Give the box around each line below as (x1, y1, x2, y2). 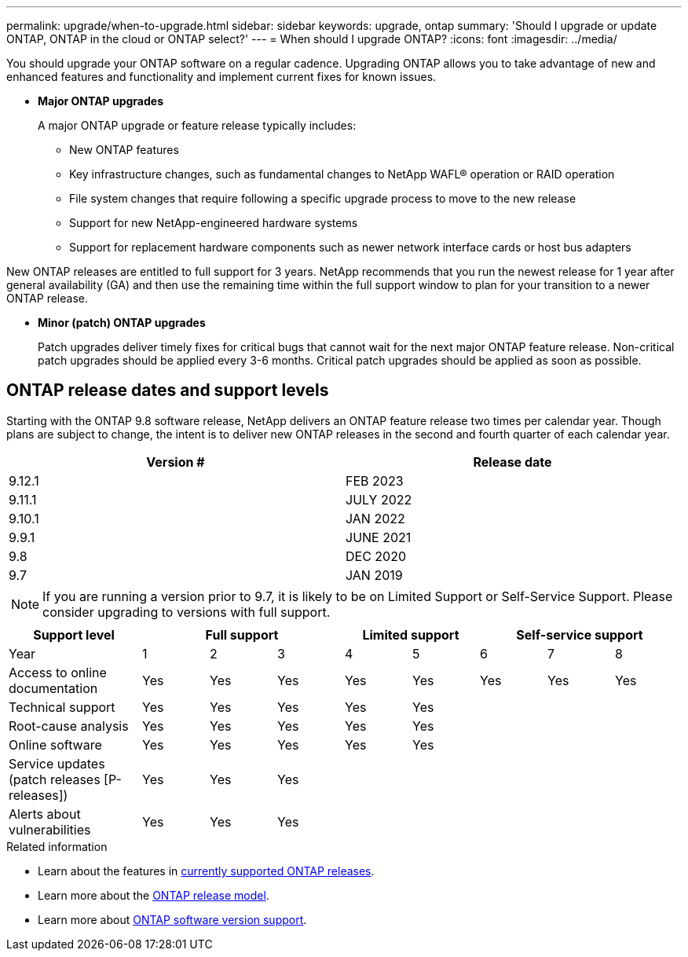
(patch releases (9, 771, 101, 787)
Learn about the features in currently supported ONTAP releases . (38, 863, 375, 878)
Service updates (9, 755, 105, 772)
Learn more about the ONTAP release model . (38, 888, 269, 902)
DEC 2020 (346, 548, 407, 564)
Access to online (9, 664, 107, 680)
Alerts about (9, 805, 81, 822)
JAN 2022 (346, 510, 405, 526)
